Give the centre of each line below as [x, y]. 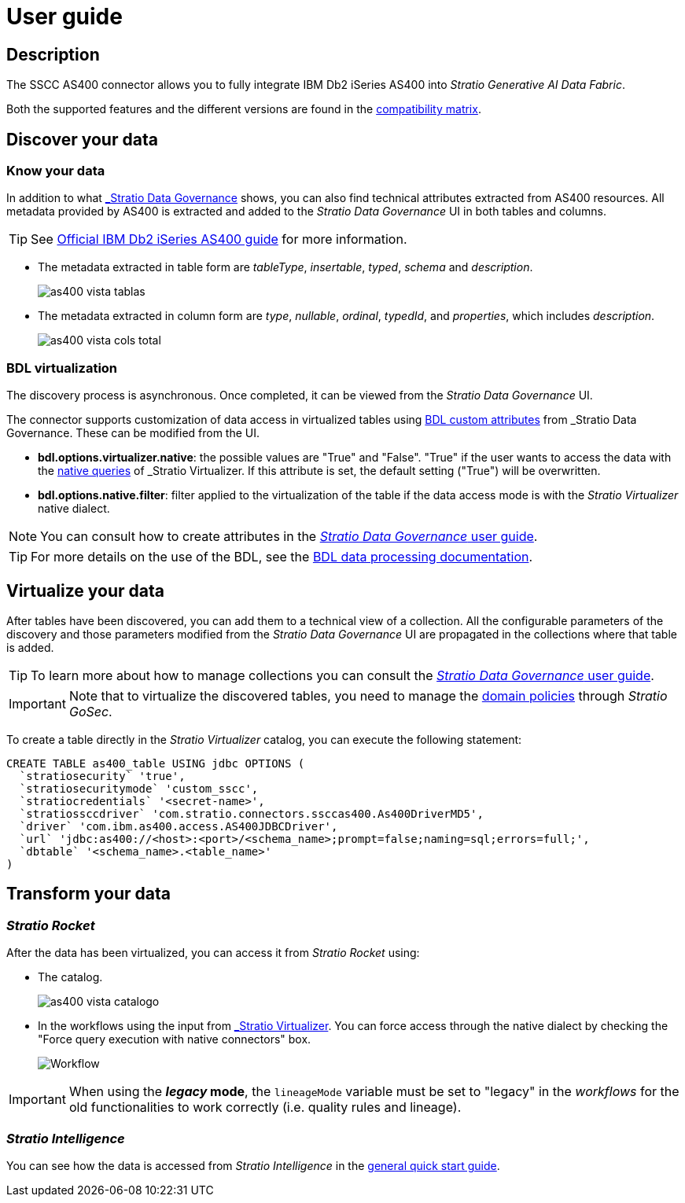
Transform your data [88, 894]
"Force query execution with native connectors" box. [175, 1039]
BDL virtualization [62, 368]
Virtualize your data [85, 590]
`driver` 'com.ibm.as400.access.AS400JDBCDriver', [179, 826]
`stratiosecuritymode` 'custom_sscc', [139, 788]
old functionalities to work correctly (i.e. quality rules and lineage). [265, 1107]
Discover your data [82, 139]
